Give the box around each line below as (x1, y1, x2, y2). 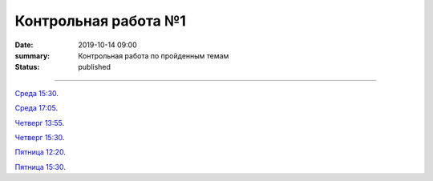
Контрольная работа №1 (14, 12, 186, 30)
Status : (14, 62, 40, 72)
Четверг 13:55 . (14, 118, 65, 127)
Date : (14, 40, 34, 50)
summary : (14, 50, 51, 60)
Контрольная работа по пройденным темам (78, 50, 229, 60)
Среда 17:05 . (14, 103, 59, 113)
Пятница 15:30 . (14, 162, 66, 171)
